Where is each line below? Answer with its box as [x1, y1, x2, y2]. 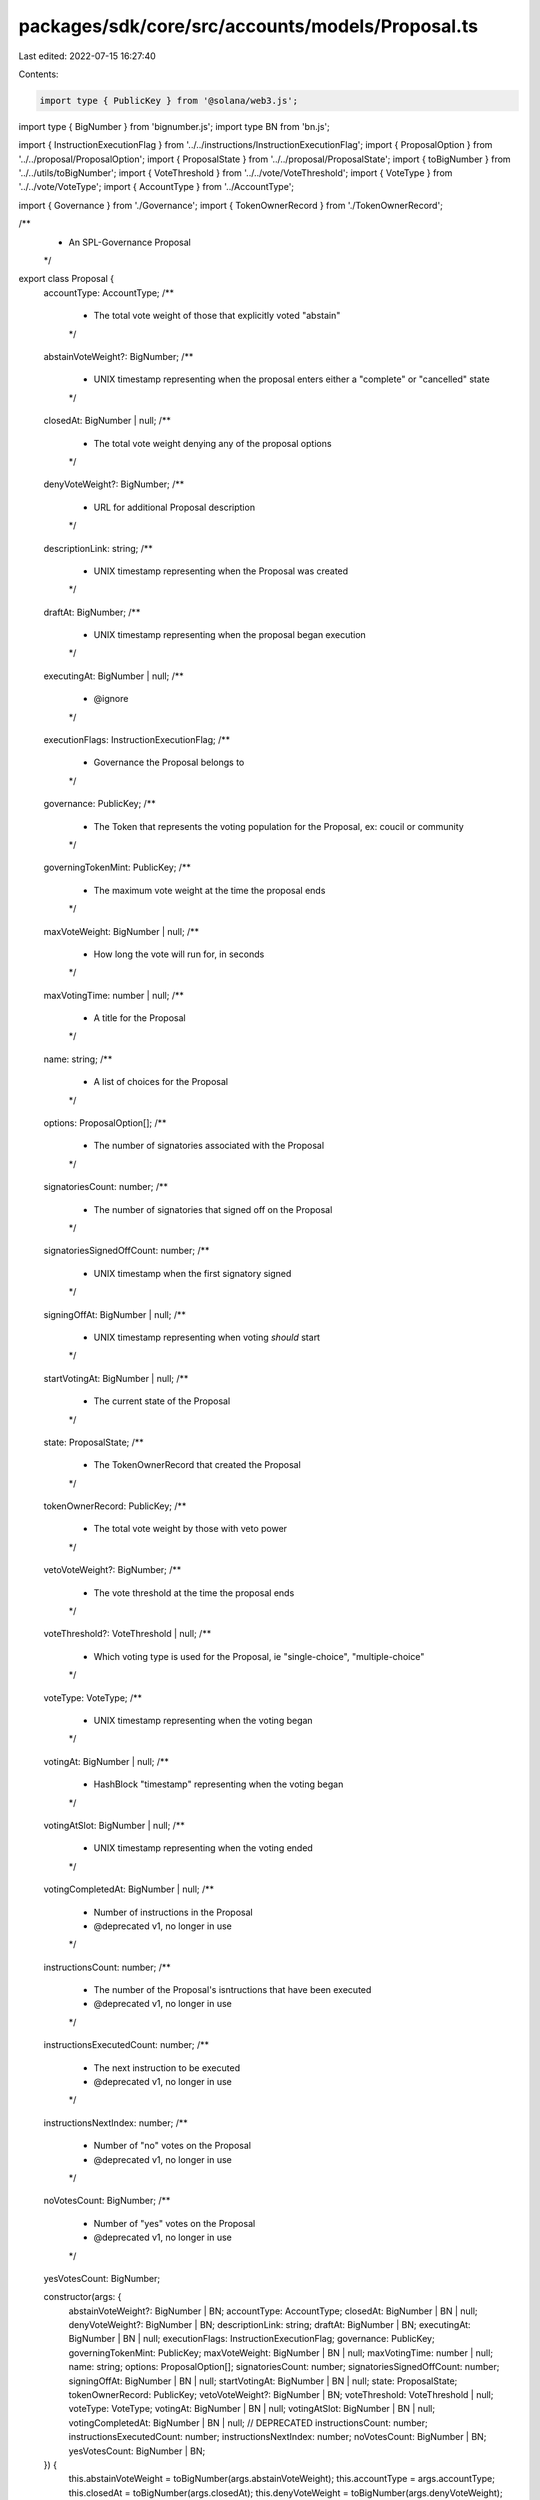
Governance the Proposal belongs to [93, 756, 245, 769]
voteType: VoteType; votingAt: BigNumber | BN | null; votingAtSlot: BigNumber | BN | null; [68, 2403, 435, 2415]
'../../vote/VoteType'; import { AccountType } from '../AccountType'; [18, 181, 295, 193]
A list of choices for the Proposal [93, 1076, 229, 1088]
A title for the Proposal [93, 1012, 186, 1024]
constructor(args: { [43, 2291, 122, 2303]
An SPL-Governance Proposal [68, 236, 192, 248]
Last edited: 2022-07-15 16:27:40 [18, 50, 157, 62]
